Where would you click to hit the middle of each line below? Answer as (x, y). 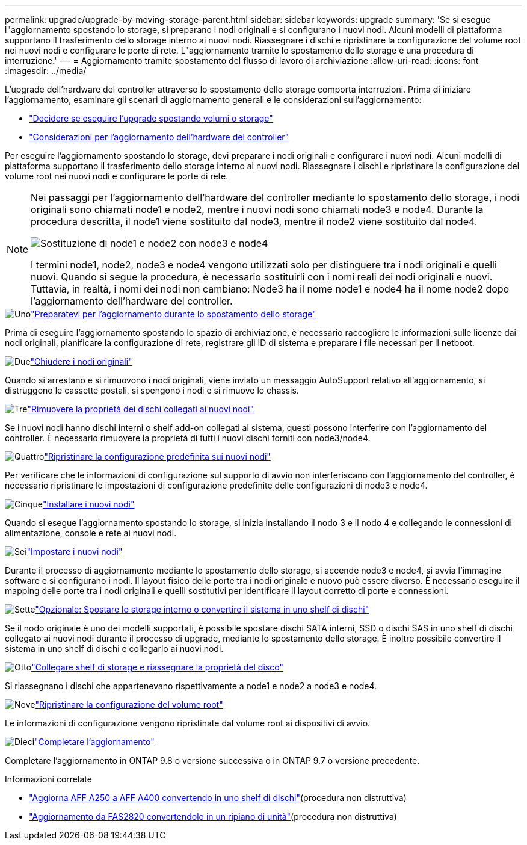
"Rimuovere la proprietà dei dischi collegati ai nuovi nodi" (141, 409)
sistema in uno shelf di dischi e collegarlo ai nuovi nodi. (114, 648)
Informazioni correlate (48, 779)
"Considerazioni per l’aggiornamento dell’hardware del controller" (159, 137)
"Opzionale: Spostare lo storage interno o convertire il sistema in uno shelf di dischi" (202, 609)
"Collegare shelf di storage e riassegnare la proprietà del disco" (157, 667)
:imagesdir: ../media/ (46, 71)
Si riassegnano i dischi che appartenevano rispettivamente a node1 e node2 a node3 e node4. (191, 686)
